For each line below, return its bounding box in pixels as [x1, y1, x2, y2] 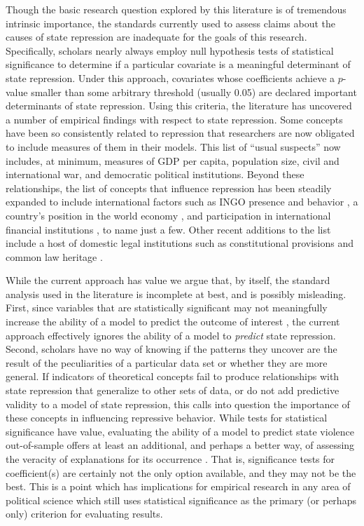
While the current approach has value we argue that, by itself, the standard [6, 273, 330, 288]
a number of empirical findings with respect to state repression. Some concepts [6, 112, 343, 126]
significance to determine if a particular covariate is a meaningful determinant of [6, 57, 351, 72]
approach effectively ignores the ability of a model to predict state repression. [6, 328, 336, 342]
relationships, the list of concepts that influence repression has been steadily [6, 180, 332, 195]
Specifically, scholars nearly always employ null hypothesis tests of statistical [6, 43, 334, 58]
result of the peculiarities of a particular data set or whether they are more [6, 355, 328, 370]
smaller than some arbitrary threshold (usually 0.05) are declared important [31, 84, 357, 99]
